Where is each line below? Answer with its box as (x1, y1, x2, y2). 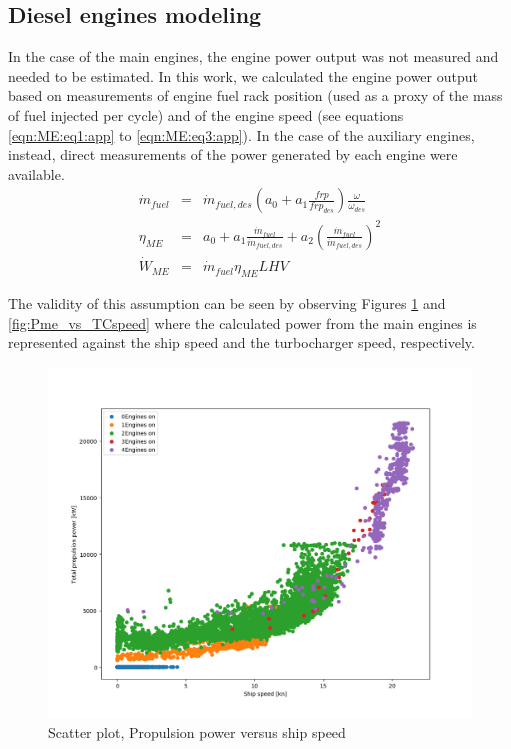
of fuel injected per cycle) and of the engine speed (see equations (8, 104, 404, 125)
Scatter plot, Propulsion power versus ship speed (48, 721, 346, 742)
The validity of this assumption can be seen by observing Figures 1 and (8, 292, 446, 313)
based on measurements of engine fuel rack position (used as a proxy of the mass (8, 85, 503, 106)
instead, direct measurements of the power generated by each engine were (8, 144, 458, 165)
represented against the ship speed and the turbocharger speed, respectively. (8, 332, 475, 353)
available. (8, 163, 65, 184)
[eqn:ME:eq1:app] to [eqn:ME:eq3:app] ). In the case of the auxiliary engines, (8, 124, 475, 145)
